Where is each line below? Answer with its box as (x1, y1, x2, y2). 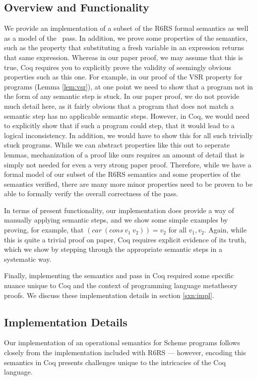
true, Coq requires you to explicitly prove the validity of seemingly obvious (4, 62, 232, 72)
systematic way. (4, 253, 52, 264)
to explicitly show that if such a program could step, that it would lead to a (4, 120, 235, 131)
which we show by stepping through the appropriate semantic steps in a (4, 244, 222, 254)
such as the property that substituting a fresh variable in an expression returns (4, 42, 244, 53)
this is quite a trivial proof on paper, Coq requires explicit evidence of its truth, (4, 234, 247, 244)
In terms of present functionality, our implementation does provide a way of (4, 205, 234, 215)
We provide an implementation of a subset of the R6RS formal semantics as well (4, 23, 249, 33)
